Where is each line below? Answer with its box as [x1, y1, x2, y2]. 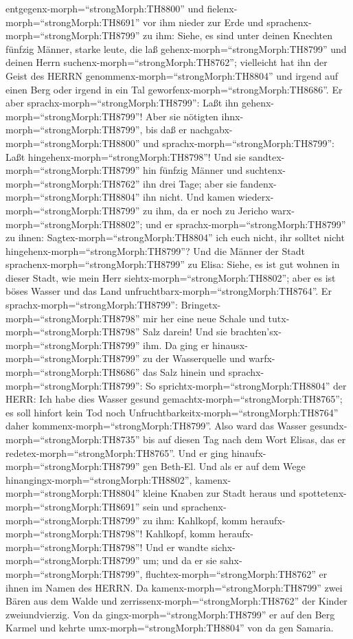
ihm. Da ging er [143, 337, 209, 352]
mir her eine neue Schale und [143, 311, 265, 325]
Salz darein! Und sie [143, 324, 227, 339]
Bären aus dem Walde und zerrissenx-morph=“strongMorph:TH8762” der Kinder [5, 594, 348, 608]
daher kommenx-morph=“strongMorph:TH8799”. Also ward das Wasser [5, 418, 307, 433]
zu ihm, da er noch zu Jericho [143, 203, 268, 217]
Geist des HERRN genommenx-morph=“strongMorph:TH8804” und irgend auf [5, 68, 339, 82]
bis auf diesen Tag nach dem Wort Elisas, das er [143, 432, 346, 446]
